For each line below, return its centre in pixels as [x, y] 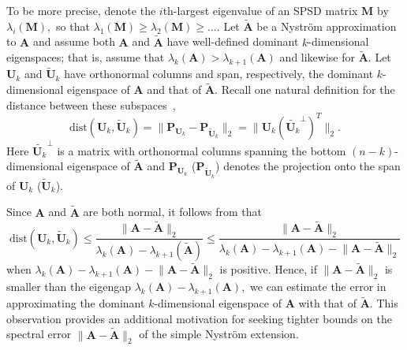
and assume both [74, 41]
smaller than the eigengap [69, 287]
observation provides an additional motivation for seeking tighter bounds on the [199, 318]
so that [73, 26]
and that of [174, 89]
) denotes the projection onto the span [308, 166]
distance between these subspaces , [91, 104]
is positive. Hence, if [268, 269]
